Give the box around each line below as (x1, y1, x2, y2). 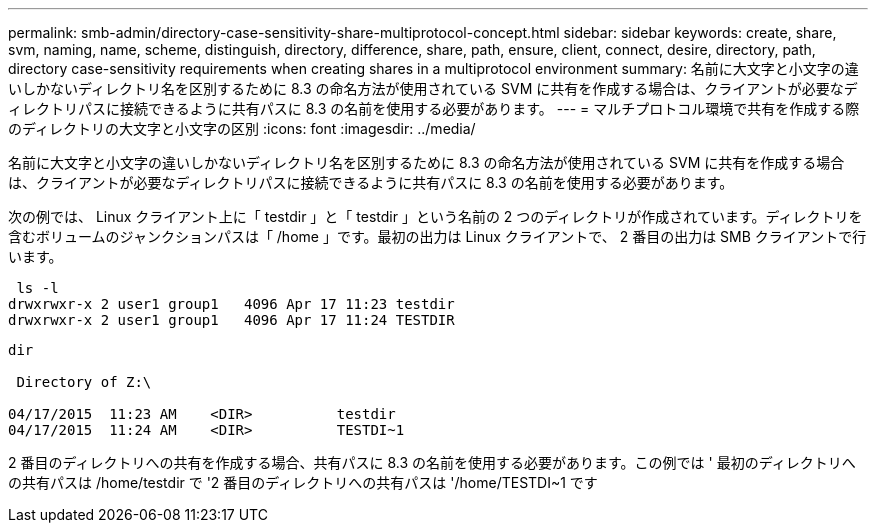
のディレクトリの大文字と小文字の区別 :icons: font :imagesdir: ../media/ (8, 120, 476, 137)
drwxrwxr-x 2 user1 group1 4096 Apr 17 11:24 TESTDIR (8, 312, 455, 328)
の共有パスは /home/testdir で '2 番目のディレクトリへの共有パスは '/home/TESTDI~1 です (8, 474, 598, 491)
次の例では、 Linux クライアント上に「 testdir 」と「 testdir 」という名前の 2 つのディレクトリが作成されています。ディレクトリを (8, 208, 863, 225)
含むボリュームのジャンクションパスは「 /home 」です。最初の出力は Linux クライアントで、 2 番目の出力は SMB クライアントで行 (8, 228, 867, 245)
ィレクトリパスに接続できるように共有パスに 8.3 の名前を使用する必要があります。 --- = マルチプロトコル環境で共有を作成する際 (8, 100, 860, 117)
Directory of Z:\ (16, 374, 152, 390)
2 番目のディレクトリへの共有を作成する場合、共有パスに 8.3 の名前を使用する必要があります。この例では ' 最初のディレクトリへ (8, 454, 856, 471)
